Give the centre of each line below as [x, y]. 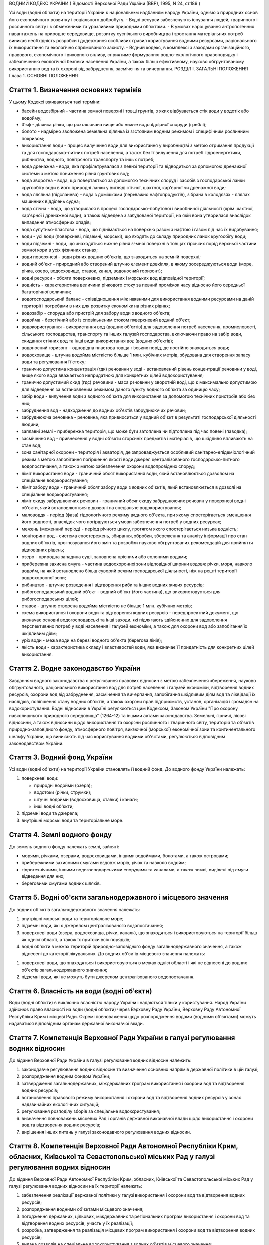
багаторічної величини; [47, 292]
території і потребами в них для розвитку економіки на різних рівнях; [96, 306]
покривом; [33, 138]
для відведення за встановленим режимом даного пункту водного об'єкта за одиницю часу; [121, 389]
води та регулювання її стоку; [54, 362]
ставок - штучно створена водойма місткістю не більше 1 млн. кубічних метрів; [107, 606]
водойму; [32, 118]
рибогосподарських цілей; [50, 599]
